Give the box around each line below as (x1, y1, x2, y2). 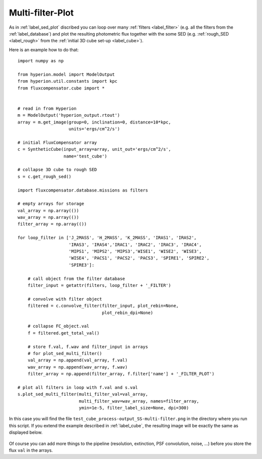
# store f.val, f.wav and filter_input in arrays (27, 344, 148, 350)
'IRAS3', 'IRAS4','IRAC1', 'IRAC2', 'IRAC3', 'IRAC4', (68, 242, 202, 247)
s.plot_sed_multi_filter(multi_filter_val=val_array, (17, 391, 148, 397)
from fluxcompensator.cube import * (17, 85, 105, 91)
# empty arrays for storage (17, 201, 84, 207)
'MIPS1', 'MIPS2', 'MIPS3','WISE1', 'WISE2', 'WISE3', (68, 248, 202, 254)
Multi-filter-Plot (9, 7, 74, 18)
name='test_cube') (63, 153, 108, 159)
